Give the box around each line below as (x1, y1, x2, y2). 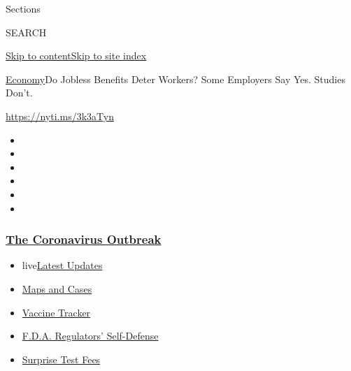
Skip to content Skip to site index (6, 48, 147, 63)
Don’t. (6, 85, 33, 100)
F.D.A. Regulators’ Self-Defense (22, 328, 159, 343)
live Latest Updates (22, 258, 103, 272)
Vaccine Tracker (22, 305, 91, 319)
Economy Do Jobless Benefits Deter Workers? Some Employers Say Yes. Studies (6, 71, 345, 86)
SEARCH (6, 24, 47, 39)
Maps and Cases (22, 281, 92, 296)
